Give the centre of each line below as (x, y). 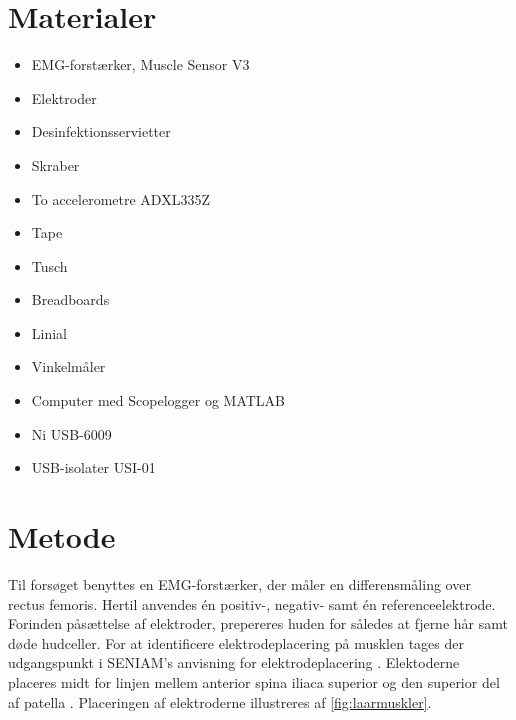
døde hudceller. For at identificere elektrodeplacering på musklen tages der (236, 642)
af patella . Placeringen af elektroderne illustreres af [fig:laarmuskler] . (220, 701)
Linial (49, 332)
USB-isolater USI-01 (93, 467)
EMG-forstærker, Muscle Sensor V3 (140, 64)
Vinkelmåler (68, 366)
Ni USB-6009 (71, 433)
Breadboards (70, 299)
